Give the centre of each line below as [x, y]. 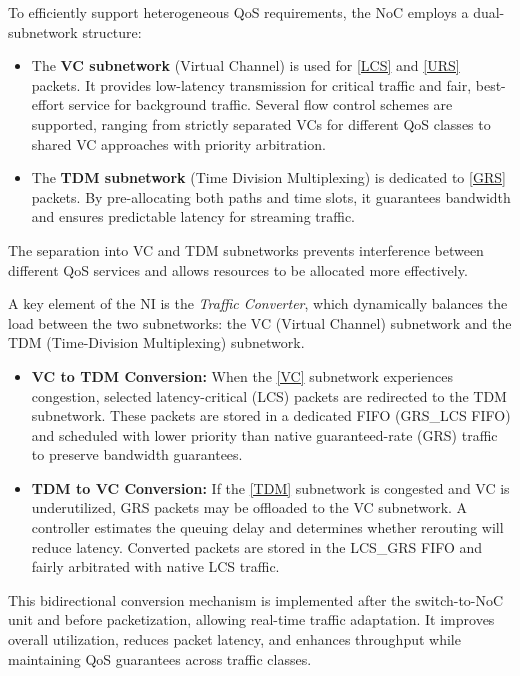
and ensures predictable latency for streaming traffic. [193, 216]
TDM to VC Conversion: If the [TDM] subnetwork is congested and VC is [270, 487]
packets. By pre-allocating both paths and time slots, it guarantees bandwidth [271, 196]
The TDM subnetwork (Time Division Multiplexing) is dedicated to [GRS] [268, 177]
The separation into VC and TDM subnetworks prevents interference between [246, 249]
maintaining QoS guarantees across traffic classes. [160, 658]
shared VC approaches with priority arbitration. [178, 143]
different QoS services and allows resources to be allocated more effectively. [238, 269]
